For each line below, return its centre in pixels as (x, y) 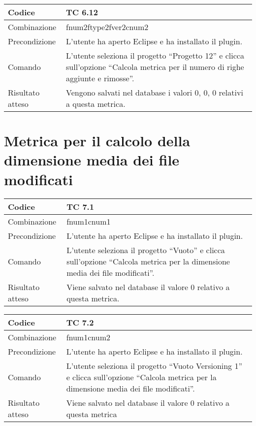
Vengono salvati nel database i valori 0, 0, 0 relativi (155, 92)
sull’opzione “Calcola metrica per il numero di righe (155, 67)
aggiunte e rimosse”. (100, 78)
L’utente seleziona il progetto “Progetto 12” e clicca (155, 55)
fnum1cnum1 (89, 221)
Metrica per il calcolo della (97, 141)
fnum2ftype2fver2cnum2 (107, 27)
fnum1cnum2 (88, 337)
